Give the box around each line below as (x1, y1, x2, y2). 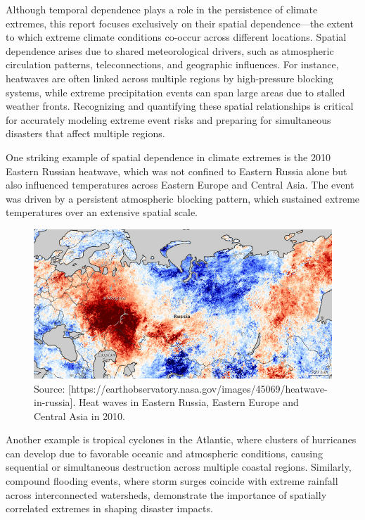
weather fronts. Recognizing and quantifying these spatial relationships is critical (6, 99, 354, 113)
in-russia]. (34, 395, 76, 410)
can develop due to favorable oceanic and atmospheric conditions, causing (6, 445, 324, 460)
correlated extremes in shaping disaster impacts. (6, 501, 213, 516)
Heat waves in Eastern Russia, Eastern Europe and (78, 395, 299, 410)
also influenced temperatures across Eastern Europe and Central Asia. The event (6, 177, 354, 192)
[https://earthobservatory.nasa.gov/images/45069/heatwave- (68, 381, 328, 395)
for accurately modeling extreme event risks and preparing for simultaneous (6, 112, 331, 127)
